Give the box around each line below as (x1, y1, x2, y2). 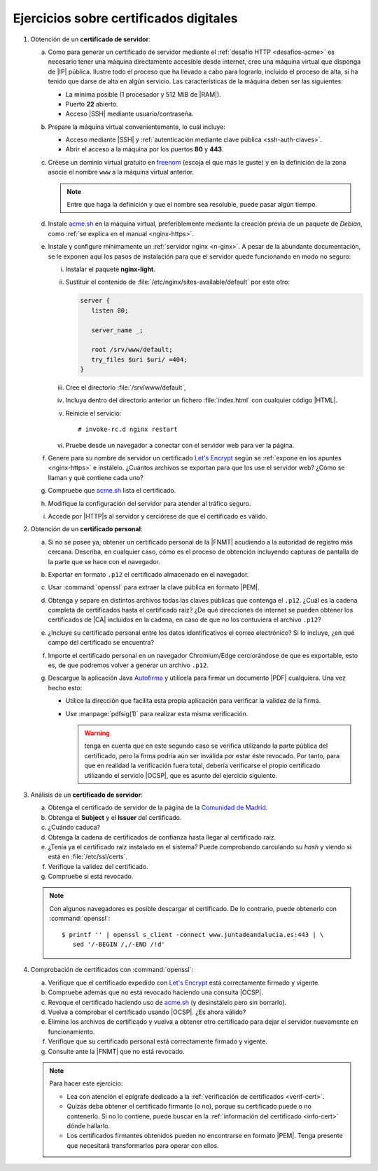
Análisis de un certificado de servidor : (30, 790, 143, 799)
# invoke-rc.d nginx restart (78, 425, 178, 434)
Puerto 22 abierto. (65, 100, 118, 108)
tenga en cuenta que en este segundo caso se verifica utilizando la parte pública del (84, 741, 328, 750)
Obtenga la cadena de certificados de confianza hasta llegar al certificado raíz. (48, 833, 276, 841)
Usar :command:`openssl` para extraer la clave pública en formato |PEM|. (48, 583, 260, 591)
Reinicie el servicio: (65, 409, 122, 417)
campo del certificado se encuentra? (48, 638, 154, 647)
